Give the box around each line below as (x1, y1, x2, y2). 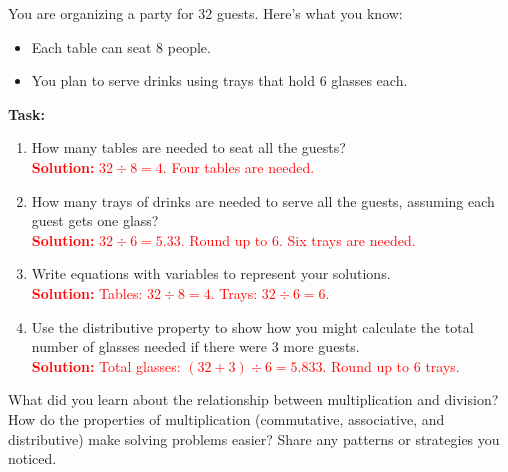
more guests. (283, 336, 360, 357)
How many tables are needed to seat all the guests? (31, 137, 346, 158)
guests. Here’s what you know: (217, 3, 403, 23)
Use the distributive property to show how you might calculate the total (31, 316, 474, 337)
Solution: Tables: (31, 282, 143, 303)
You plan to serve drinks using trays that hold (31, 70, 315, 91)
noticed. (8, 448, 57, 469)
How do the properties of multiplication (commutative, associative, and (8, 408, 445, 429)
